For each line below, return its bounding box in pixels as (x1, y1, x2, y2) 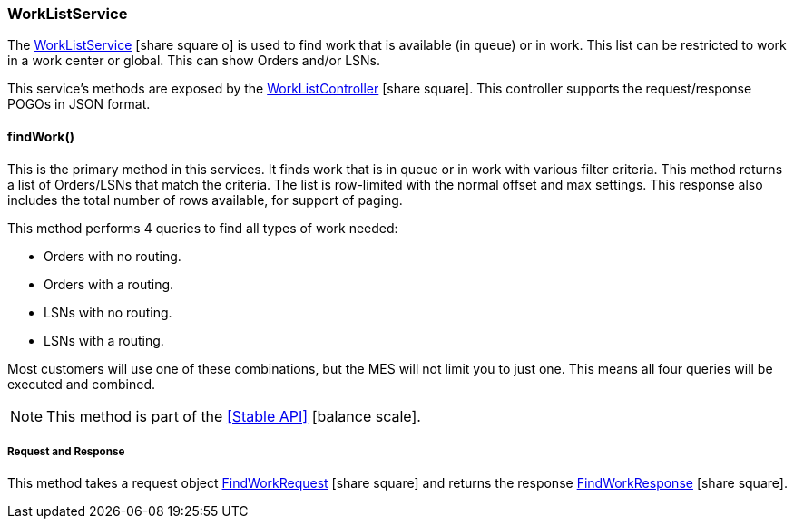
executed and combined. (7, 375, 156, 392)
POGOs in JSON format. (7, 96, 151, 112)
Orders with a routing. (44, 276, 174, 292)
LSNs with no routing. (44, 304, 172, 320)
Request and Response (7, 444, 125, 458)
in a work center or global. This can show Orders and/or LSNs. (7, 53, 380, 69)
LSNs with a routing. (44, 332, 164, 348)
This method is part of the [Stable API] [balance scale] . (46, 406, 421, 425)
